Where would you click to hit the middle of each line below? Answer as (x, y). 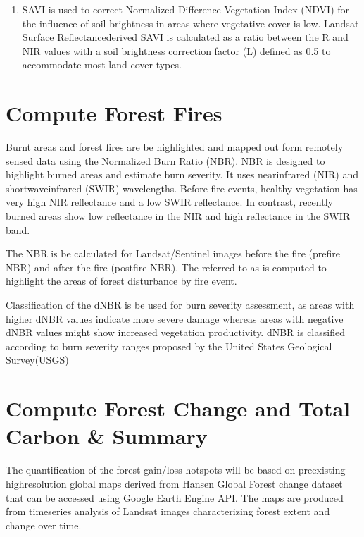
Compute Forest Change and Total (178, 408)
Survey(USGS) (37, 360)
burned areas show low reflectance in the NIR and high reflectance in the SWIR (178, 216)
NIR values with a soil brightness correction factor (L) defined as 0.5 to (176, 50)
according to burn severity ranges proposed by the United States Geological (169, 346)
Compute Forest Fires (114, 113)
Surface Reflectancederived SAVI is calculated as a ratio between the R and (185, 37)
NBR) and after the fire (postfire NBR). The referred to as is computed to (166, 267)
